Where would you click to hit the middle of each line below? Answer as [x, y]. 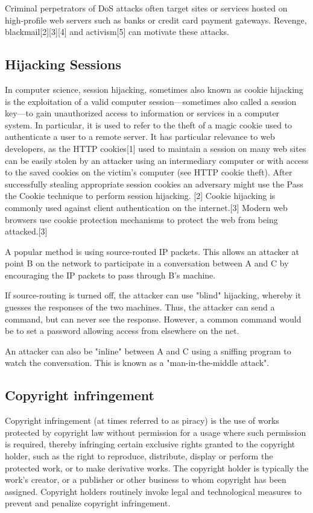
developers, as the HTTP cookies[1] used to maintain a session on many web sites [156, 148]
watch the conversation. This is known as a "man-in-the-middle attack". [137, 363]
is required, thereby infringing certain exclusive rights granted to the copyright [150, 444]
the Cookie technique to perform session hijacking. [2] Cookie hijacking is [140, 196]
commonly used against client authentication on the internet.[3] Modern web [146, 207]
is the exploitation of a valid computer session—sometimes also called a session [151, 101]
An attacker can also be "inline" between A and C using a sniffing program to [148, 351]
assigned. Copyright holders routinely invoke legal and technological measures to [153, 491]
